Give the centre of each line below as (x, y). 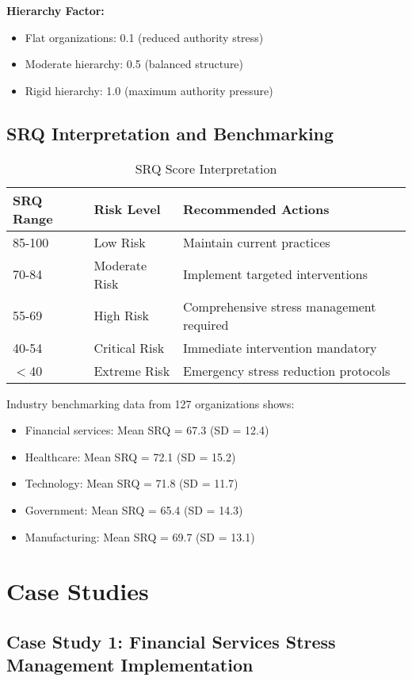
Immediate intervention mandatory (280, 347)
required (206, 324)
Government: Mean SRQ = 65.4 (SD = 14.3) (134, 509)
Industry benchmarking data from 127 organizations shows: (151, 403)
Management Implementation (130, 665)
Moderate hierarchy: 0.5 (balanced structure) (134, 64)
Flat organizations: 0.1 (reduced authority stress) (144, 37)
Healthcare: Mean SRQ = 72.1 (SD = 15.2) (130, 456)
